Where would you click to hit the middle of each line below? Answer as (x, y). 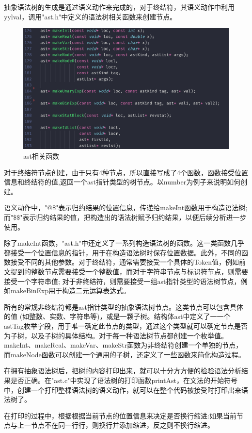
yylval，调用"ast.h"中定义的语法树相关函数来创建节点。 (90, 16)
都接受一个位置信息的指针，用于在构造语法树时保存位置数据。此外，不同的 (123, 252)
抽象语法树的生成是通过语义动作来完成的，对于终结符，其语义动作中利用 (119, 7)
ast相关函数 (41, 156)
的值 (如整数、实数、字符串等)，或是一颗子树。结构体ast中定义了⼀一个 (117, 316)
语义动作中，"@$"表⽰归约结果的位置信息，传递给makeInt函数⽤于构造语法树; (126, 208)
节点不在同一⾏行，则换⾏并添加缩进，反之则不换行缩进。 (122, 425)
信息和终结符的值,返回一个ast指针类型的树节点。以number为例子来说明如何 (122, 182)
